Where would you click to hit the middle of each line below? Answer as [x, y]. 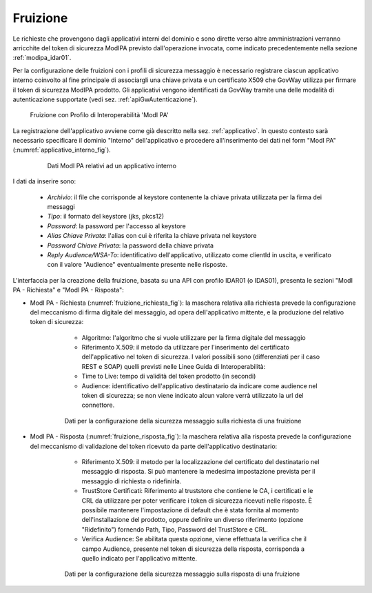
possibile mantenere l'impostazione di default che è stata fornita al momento [190, 510]
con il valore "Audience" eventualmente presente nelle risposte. [137, 265]
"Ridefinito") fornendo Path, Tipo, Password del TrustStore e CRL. [175, 529]
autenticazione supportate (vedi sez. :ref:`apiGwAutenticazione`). [105, 99]
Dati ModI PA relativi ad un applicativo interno [112, 165]
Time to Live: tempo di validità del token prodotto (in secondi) [169, 376]
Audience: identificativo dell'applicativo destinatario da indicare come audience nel [199, 385]
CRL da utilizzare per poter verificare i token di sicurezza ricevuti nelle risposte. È [197, 501]
